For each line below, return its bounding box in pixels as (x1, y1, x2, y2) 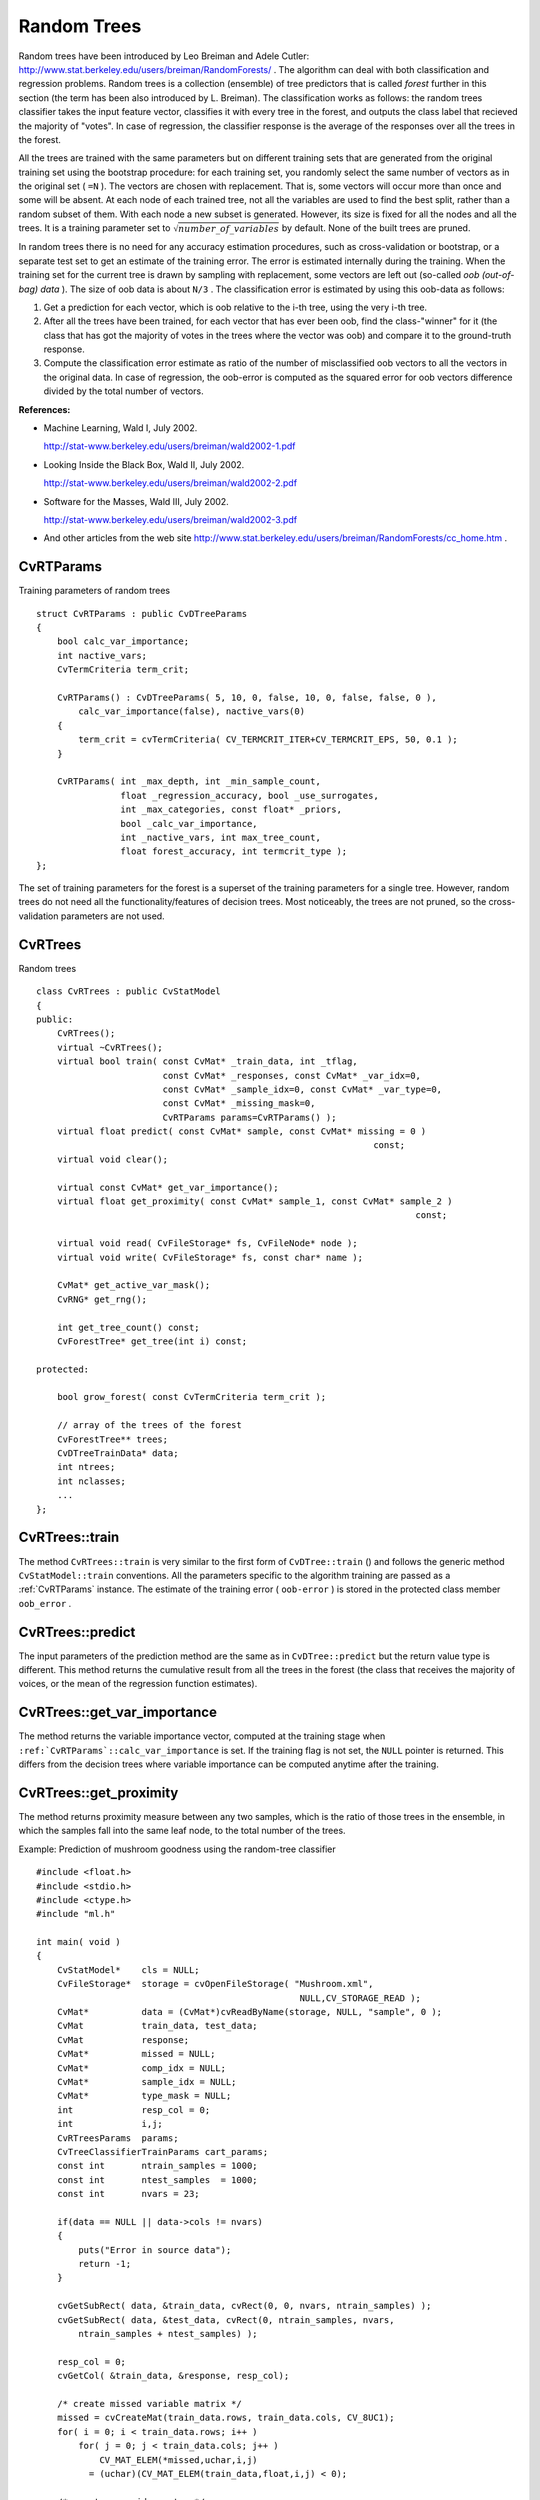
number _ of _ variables (178, 223, 280, 234)
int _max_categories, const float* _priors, (120, 804, 342, 815)
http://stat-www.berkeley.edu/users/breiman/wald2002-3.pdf (43, 513, 298, 525)
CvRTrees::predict (18, 1623, 136, 1640)
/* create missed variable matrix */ (56, 2398, 242, 2409)
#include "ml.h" (36, 1908, 116, 1920)
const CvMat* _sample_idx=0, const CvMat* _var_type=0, (162, 1083, 443, 1095)
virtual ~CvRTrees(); (56, 1041, 164, 1053)
